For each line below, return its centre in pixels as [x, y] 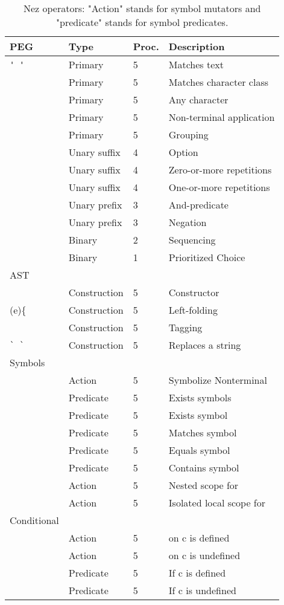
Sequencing [192, 240]
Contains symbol [204, 467]
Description [197, 46]
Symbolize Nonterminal [218, 380]
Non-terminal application [222, 117]
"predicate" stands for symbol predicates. [142, 22]
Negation [188, 222]
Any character [198, 99]
